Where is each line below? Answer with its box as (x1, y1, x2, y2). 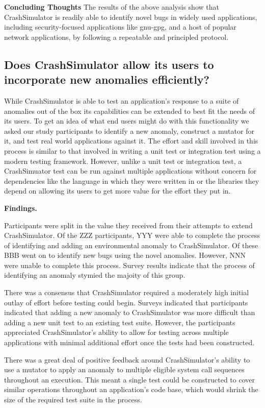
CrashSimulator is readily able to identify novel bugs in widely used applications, (4, 11, 257, 22)
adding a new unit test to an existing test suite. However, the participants (4, 317, 235, 327)
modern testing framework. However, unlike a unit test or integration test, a (4, 155, 242, 166)
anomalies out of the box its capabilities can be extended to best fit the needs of (4, 105, 255, 116)
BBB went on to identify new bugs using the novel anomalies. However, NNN (4, 250, 246, 260)
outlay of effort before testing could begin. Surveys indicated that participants (4, 297, 248, 307)
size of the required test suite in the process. (4, 394, 142, 404)
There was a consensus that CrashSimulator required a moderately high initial (4, 287, 249, 298)
